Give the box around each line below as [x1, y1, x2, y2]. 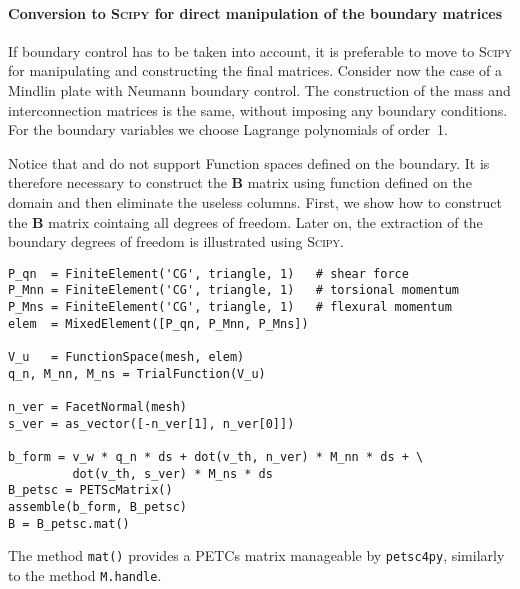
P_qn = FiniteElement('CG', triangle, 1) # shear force [8, 266, 409, 281]
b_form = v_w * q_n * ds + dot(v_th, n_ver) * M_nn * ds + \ [8, 449, 424, 464]
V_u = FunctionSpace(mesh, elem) [8, 350, 245, 365]
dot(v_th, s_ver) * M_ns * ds [72, 466, 273, 481]
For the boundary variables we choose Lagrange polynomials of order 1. [8, 119, 448, 140]
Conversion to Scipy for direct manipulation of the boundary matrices [8, 2, 503, 23]
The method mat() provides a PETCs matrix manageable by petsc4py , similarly [8, 545, 505, 566]
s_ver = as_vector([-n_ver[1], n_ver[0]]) [8, 416, 295, 431]
